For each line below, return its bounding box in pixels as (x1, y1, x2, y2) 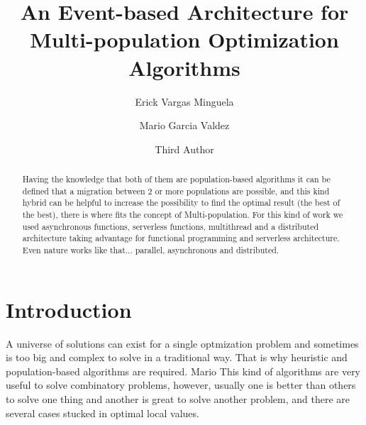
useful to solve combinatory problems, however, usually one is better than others (6, 377, 356, 392)
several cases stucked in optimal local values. (6, 405, 199, 420)
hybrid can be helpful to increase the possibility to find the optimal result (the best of (22, 197, 340, 209)
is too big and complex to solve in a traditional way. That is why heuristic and (6, 350, 348, 365)
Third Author (155, 141, 214, 156)
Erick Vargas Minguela (135, 94, 234, 109)
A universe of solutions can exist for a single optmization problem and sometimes (6, 336, 359, 351)
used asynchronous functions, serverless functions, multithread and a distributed (22, 220, 319, 232)
